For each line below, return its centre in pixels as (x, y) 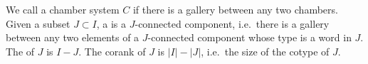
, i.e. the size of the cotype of (265, 51)
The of (20, 51)
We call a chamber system (63, 9)
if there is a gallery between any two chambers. (235, 9)
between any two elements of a (73, 37)
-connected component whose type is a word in (249, 37)
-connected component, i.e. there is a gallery (232, 23)
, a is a (111, 23)
